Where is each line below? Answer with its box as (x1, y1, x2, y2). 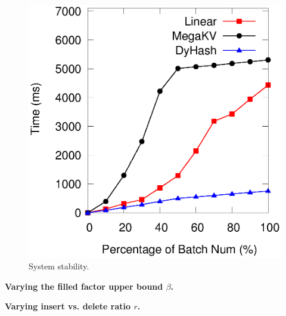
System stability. (29, 260, 89, 272)
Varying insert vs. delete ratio (5, 300, 131, 312)
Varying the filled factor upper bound (5, 280, 163, 292)
